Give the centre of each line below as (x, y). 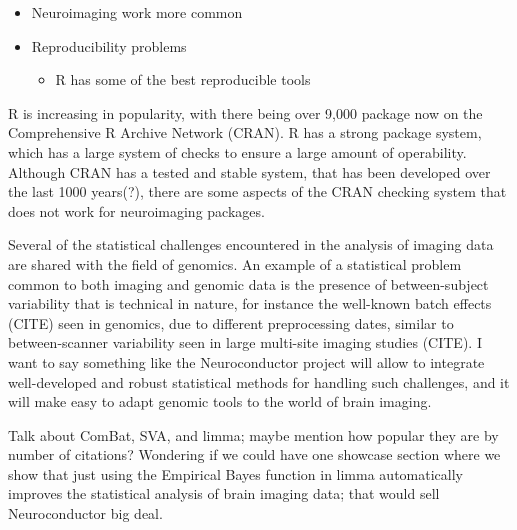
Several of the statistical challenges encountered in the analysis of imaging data (251, 244)
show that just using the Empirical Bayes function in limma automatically (235, 473)
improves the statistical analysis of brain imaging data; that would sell (224, 493)
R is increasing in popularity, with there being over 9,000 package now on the (245, 112)
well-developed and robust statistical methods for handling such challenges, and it (259, 381)
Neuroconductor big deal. (85, 513)
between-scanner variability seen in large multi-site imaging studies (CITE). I (245, 342)
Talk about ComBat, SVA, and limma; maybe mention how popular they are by (253, 434)
